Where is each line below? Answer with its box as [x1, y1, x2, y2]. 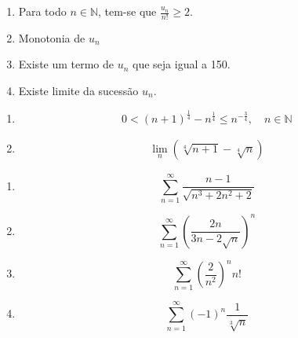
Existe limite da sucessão [18, 83, 139, 99]
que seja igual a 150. [133, 56, 231, 72]
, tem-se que [97, 3, 157, 19]
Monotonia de [18, 29, 85, 46]
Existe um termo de [18, 56, 114, 72]
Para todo [18, 3, 67, 19]
